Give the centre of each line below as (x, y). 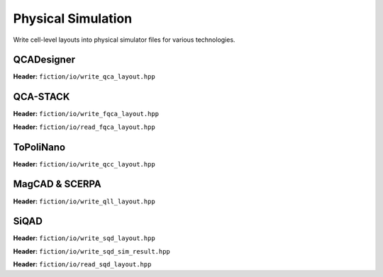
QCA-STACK (41, 97)
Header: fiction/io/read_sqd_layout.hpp (82, 264)
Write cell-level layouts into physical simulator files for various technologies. (124, 40)
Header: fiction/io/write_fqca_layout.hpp (86, 114)
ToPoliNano (39, 147)
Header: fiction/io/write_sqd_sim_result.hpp (91, 251)
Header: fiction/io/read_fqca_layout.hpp (84, 127)
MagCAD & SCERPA (57, 184)
